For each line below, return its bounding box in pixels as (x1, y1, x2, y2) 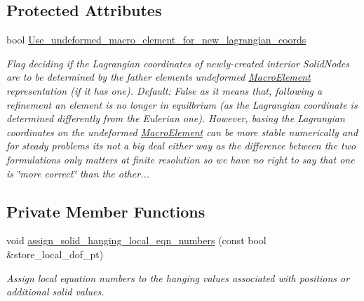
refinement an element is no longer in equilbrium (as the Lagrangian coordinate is (6, 97, 358, 112)
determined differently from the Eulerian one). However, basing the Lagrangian (6, 111, 345, 126)
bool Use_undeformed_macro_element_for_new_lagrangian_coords (6, 32, 306, 47)
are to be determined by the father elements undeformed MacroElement (6, 69, 311, 84)
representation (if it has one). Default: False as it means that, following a (6, 83, 323, 98)
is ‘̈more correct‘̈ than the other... (6, 166, 149, 180)
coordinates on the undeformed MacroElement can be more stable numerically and (6, 124, 358, 139)
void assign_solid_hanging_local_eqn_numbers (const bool (6, 233, 267, 248)
